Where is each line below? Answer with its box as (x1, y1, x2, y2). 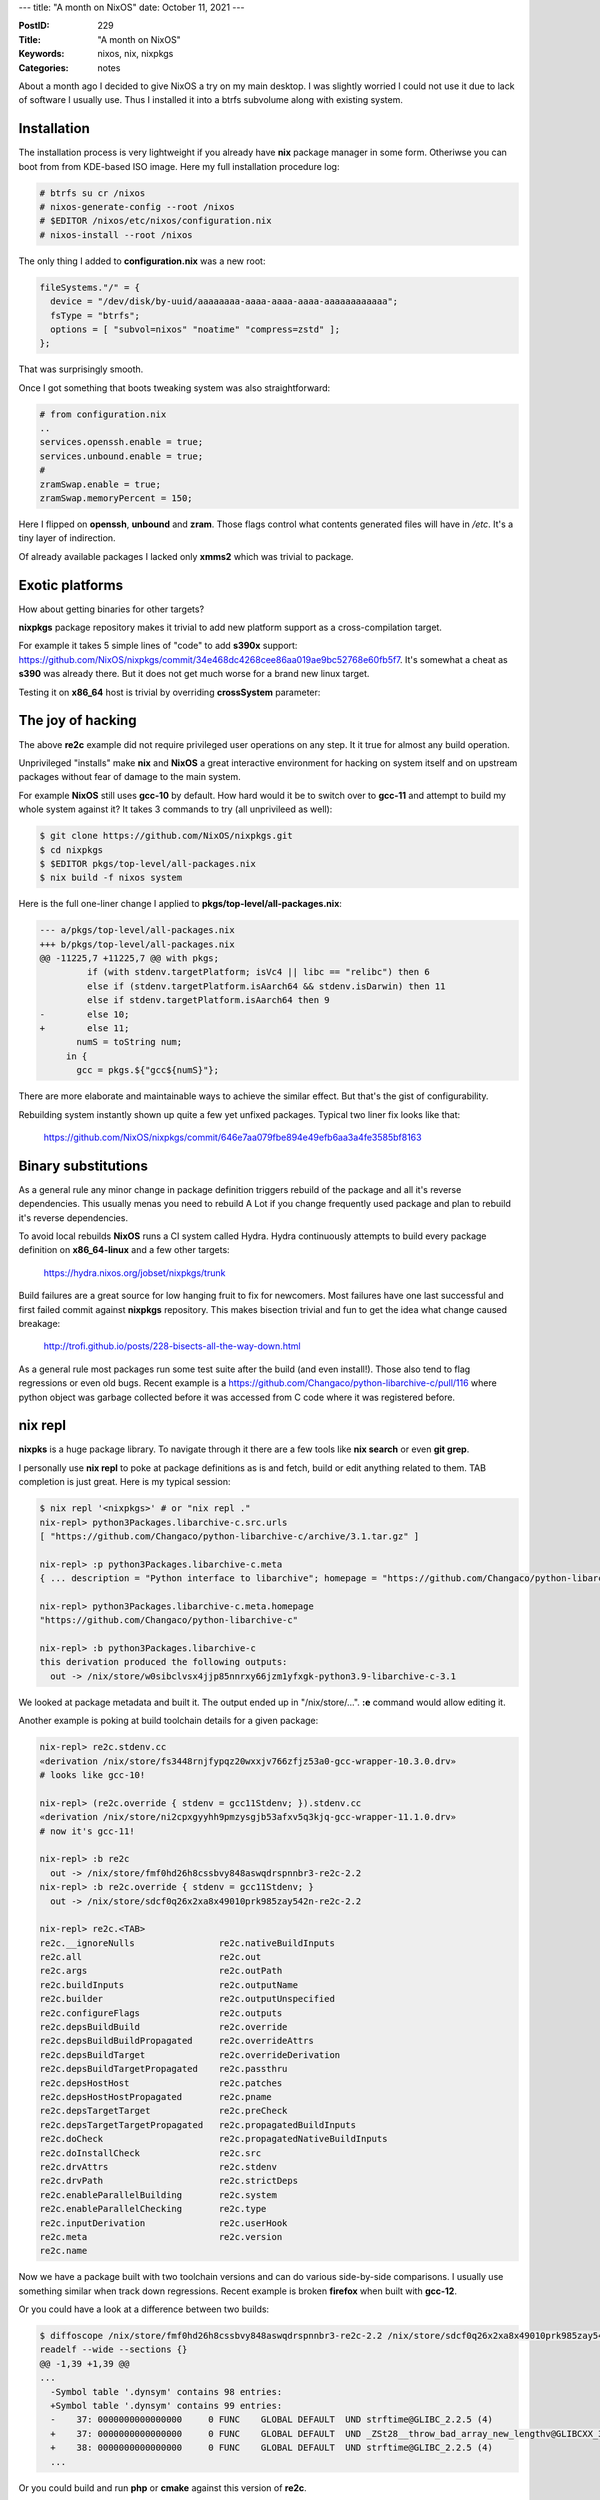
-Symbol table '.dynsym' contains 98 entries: (50, 2386, 283, 2397)
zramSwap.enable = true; (39, 478, 162, 490)
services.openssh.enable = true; (39, 436, 204, 448)
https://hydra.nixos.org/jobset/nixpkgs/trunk (43, 1266, 226, 1279)
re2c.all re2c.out (39, 1951, 262, 1963)
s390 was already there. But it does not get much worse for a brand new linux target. (18, 668, 370, 680)
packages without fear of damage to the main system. (18, 771, 241, 783)
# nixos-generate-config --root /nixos (39, 201, 235, 213)
